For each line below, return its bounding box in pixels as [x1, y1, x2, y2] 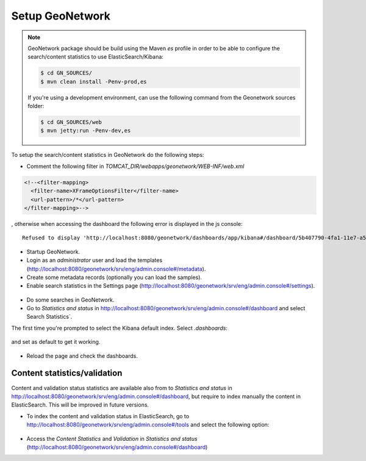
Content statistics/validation [11, 368, 123, 379]
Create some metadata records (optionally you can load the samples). [26, 274, 203, 281]
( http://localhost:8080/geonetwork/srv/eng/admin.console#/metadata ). [26, 265, 206, 272]
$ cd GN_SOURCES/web [40, 119, 102, 126]
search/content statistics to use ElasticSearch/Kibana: [27, 53, 164, 60]
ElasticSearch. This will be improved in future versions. [11, 401, 149, 408]
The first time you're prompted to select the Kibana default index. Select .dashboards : [11, 324, 228, 332]
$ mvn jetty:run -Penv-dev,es [40, 127, 131, 134]
